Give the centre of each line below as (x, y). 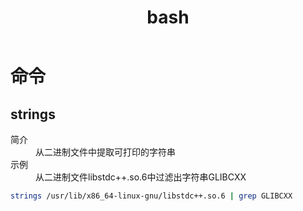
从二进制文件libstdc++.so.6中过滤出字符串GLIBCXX (141, 177)
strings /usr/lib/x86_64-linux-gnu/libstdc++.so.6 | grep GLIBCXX (151, 196)
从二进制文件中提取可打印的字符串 (105, 152)
